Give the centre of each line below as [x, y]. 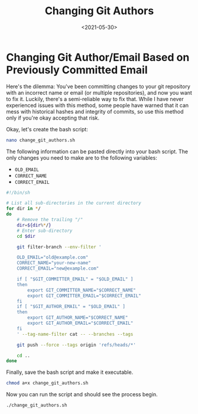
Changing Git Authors [99, 11]
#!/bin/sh [18, 193]
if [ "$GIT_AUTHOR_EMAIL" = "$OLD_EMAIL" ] [71, 307]
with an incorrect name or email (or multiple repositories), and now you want [99, 92]
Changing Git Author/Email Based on [98, 57]
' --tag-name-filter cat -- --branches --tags [75, 334]
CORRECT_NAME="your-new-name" [54, 263]
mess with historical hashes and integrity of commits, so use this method [95, 111]
